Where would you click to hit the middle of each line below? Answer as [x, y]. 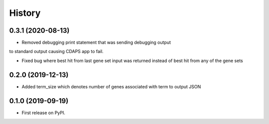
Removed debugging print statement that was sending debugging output [96, 43]
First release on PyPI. [44, 113]
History [25, 13]
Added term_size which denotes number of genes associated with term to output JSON [111, 86]
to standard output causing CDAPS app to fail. [57, 52]
